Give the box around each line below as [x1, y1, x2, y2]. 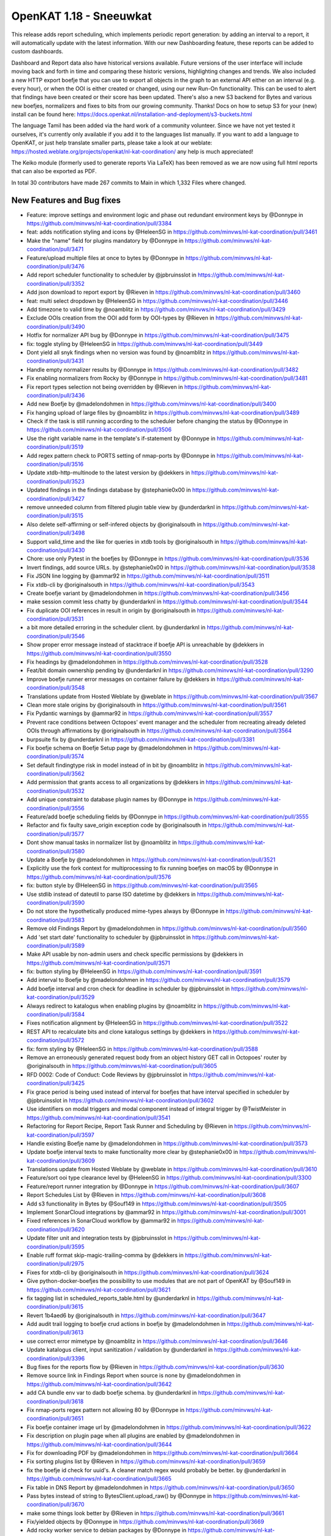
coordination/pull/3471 [26, 246, 84, 253]
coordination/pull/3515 [26, 512, 84, 519]
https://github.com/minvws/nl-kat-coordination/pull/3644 [26, 1441, 172, 1448]
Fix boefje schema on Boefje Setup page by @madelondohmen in [26, 744, 192, 751]
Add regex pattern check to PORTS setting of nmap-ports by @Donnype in [26, 452, 216, 459]
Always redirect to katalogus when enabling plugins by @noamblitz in [26, 1002, 202, 1009]
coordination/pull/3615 [26, 1303, 84, 1311]
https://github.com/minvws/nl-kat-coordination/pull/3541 [26, 1114, 171, 1121]
